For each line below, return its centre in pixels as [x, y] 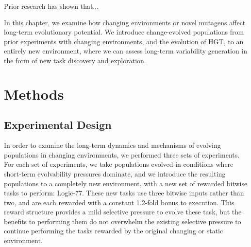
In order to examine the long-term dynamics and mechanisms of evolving [112, 145]
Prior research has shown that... [51, 6]
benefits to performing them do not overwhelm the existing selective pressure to [123, 221]
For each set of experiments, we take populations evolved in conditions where [119, 164]
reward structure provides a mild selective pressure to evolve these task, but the [123, 212]
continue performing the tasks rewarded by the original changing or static [114, 231]
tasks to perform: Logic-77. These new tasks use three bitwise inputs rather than [124, 193]
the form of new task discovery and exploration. [75, 60]
